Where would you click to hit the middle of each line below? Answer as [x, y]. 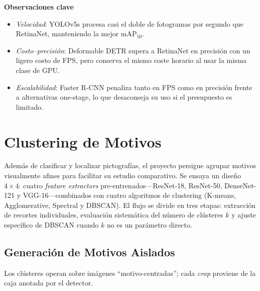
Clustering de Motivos [83, 141]
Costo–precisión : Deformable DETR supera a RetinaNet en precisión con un [133, 50]
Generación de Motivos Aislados [90, 252]
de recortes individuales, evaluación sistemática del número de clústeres [114, 215]
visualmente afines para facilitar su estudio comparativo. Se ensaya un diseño [122, 175]
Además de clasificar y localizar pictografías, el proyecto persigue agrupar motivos [130, 165]
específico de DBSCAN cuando [51, 225]
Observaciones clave [39, 7]
